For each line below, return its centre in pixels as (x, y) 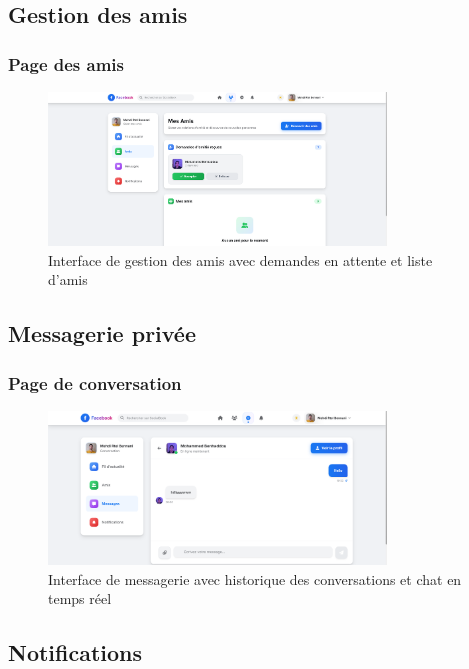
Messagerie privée (102, 333)
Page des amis (66, 63)
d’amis (68, 279)
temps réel (80, 598)
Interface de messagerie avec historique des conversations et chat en (255, 578)
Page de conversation (95, 382)
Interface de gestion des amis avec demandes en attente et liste (240, 259)
